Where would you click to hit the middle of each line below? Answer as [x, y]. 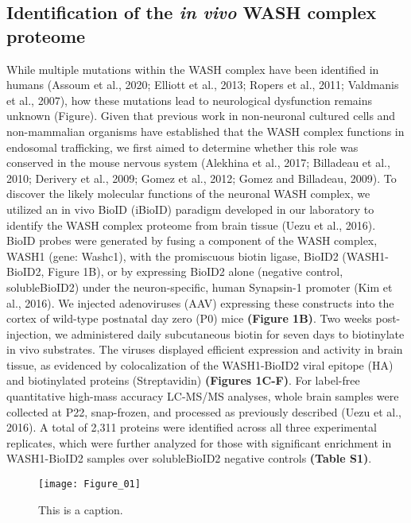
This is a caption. [81, 509]
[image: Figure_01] [89, 484]
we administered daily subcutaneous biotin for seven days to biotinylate [230, 333]
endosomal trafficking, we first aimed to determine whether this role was [182, 147]
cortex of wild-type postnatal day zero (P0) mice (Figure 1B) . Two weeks [189, 318]
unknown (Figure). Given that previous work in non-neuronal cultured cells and [201, 116]
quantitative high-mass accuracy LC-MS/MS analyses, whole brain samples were [203, 396]
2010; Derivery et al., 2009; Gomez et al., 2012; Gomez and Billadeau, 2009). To [202, 178]
